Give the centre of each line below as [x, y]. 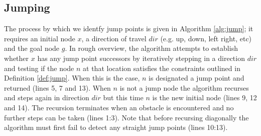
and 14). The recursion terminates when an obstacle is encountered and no [119, 107]
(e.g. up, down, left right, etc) [206, 38]
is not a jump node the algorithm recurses [184, 87]
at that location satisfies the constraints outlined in [162, 68]
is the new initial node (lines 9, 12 [205, 97]
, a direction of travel [114, 38]
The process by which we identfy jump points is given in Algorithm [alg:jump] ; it [129, 28]
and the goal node [32, 48]
